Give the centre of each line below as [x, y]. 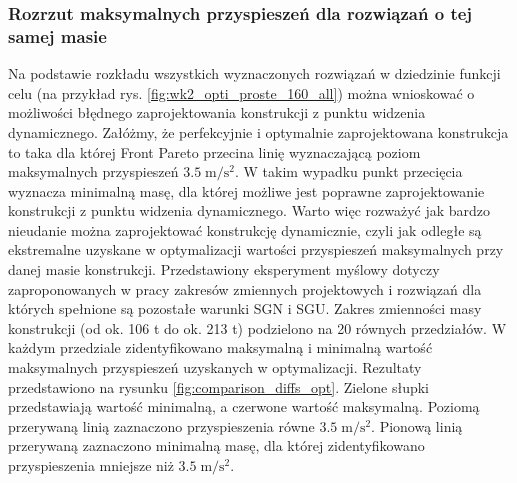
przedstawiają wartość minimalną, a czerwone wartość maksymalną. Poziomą [244, 406]
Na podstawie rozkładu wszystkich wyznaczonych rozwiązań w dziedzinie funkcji [254, 73]
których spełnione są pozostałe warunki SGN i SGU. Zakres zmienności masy [245, 308]
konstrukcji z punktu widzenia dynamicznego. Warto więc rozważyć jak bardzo [249, 210]
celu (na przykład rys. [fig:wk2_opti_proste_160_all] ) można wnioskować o [241, 92]
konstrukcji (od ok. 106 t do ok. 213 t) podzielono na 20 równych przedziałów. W [257, 327]
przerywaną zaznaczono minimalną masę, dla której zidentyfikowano [216, 445]
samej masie [57, 35]
